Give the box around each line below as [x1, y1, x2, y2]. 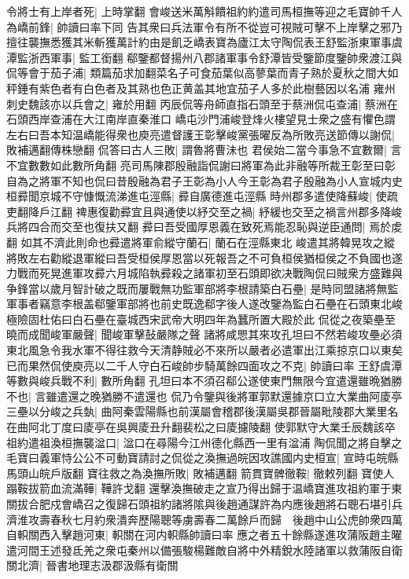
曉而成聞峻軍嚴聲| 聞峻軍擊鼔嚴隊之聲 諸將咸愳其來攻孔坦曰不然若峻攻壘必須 [6, 326, 403, 343]
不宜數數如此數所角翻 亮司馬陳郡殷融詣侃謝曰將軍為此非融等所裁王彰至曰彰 [6, 156, 396, 173]
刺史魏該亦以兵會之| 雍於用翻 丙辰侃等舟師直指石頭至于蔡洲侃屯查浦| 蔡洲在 [6, 95, 398, 112]
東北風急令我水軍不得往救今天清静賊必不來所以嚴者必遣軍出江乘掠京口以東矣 [6, 342, 403, 358]
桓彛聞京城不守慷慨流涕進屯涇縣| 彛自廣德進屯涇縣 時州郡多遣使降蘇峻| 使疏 [6, 188, 398, 204]
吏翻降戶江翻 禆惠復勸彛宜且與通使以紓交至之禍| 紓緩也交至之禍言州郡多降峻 [6, 203, 403, 219]
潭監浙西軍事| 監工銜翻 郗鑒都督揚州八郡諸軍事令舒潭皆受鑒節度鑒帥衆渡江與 [6, 49, 403, 65]
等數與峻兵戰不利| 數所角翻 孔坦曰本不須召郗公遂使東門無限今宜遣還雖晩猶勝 [6, 372, 403, 389]
